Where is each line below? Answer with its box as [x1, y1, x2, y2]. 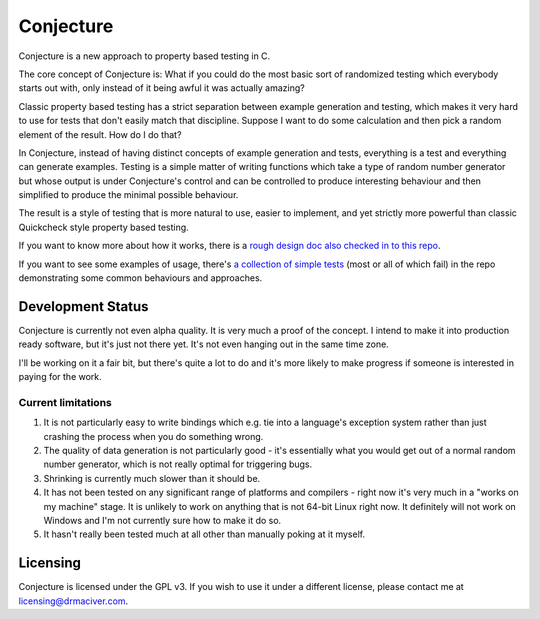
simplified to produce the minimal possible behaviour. [18, 189, 239, 201]
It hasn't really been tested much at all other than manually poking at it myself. [43, 528, 365, 540]
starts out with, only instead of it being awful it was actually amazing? [18, 82, 305, 94]
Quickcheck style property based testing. [18, 221, 189, 233]
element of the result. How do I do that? [18, 128, 182, 140]
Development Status [18, 298, 149, 315]
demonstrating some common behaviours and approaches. [18, 272, 263, 284]
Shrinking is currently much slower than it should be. [43, 472, 261, 484]
